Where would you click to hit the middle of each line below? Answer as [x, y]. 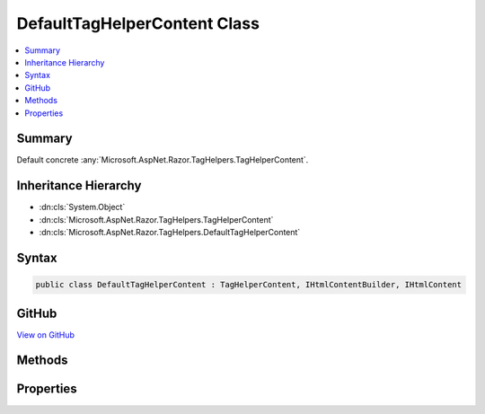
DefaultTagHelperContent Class [138, 23]
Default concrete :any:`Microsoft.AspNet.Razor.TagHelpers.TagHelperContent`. [163, 160]
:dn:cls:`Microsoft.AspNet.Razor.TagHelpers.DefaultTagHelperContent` [170, 233]
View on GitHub [46, 335]
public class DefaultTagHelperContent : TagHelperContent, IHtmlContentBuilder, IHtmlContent [249, 285]
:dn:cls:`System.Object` [82, 207]
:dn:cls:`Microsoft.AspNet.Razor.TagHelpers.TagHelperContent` [156, 219]
